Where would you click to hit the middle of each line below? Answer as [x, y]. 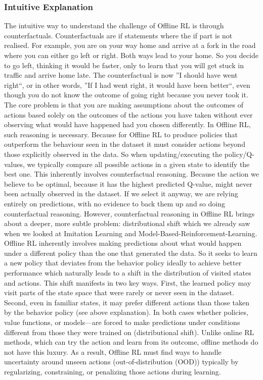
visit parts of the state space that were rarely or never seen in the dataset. [119, 292]
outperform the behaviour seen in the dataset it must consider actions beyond [125, 144]
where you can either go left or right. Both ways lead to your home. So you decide [131, 55]
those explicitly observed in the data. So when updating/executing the [113, 154]
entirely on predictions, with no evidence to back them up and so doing [115, 203]
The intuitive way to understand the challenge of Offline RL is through [114, 25]
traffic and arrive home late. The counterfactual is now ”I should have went [121, 75]
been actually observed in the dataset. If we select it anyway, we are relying [121, 194]
